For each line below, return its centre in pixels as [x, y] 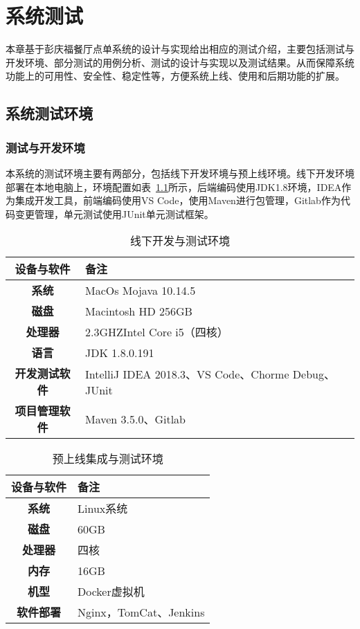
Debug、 [314, 374]
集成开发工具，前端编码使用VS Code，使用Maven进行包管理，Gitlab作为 [178, 200]
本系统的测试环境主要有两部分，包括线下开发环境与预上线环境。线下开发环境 [180, 173]
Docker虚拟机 [111, 592]
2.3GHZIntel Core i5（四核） [156, 332]
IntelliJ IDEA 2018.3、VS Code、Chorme [187, 374]
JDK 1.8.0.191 [119, 352]
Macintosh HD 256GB [138, 311]
